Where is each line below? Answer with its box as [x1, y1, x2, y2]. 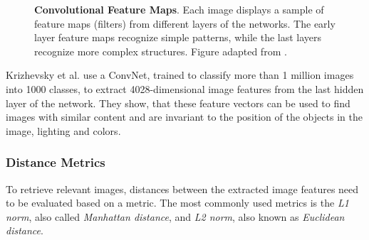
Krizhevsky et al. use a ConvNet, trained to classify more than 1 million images [6, 67, 354, 82]
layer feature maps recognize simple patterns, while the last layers [34, 30, 322, 45]
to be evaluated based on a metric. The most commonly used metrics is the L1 [6, 195, 349, 210]
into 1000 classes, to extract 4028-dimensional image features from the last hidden [6, 81, 364, 96]
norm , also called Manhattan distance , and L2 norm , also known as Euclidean [6, 209, 345, 224]
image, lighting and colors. [6, 123, 121, 138]
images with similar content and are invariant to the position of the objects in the [6, 109, 363, 124]
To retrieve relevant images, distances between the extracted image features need [6, 181, 359, 196]
